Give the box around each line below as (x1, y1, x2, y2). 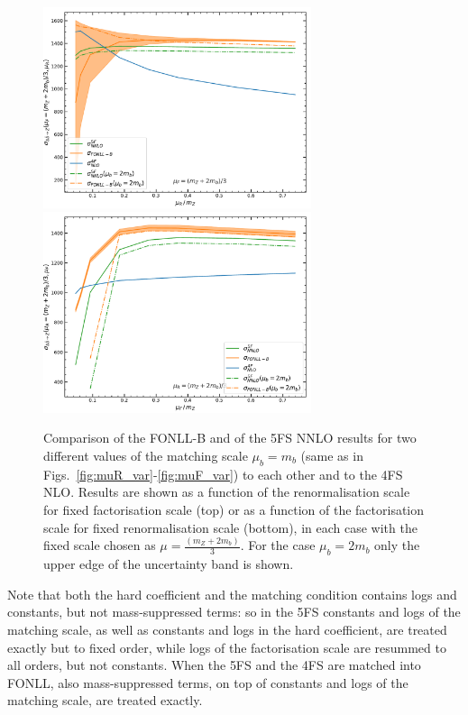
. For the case (240, 536, 316, 555)
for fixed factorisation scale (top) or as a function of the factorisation (43, 500, 425, 518)
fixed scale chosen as (43, 536, 156, 555)
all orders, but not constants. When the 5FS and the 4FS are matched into (7, 655, 421, 674)
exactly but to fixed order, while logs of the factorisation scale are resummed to (7, 637, 446, 656)
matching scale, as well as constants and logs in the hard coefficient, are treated (7, 620, 447, 639)
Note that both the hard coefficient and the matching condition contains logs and (7, 584, 457, 603)
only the (374, 536, 420, 555)
